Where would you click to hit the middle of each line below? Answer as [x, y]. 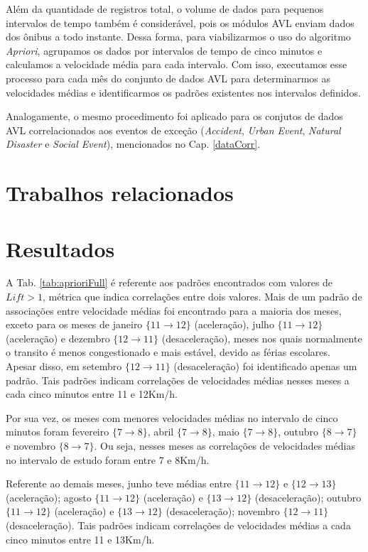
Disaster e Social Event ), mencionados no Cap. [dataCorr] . [133, 144]
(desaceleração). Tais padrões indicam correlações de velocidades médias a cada [178, 525]
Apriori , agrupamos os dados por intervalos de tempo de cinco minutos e [164, 50]
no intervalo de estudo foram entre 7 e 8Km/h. [108, 459]
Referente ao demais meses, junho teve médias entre [119, 483]
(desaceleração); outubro [308, 497]
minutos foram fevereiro [58, 432]
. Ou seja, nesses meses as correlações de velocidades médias [224, 445]
